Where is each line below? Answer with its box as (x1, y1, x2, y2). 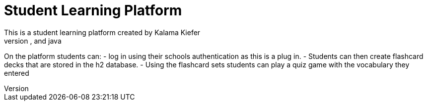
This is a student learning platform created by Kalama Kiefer (4, 28, 201, 37)
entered (4, 68, 29, 77)
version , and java (4, 36, 62, 45)
